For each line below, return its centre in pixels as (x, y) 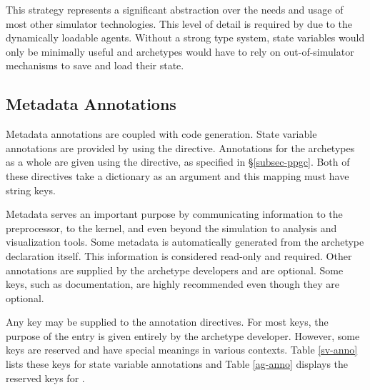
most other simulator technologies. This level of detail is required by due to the (179, 23)
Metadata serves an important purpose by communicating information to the (174, 214)
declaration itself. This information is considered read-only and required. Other (179, 255)
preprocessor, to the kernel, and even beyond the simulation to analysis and (171, 227)
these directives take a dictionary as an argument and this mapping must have (177, 175)
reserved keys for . (45, 377)
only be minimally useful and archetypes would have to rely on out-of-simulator (180, 51)
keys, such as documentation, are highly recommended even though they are (172, 284)
